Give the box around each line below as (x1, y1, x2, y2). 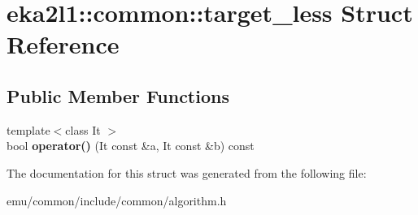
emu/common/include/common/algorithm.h (7, 191, 227, 209)
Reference (7, 28, 120, 61)
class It (65, 121, 101, 138)
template (7, 121, 50, 138)
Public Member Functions (7, 83, 229, 108)
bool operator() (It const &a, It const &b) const (7, 137, 255, 154)
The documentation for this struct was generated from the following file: (7, 164, 367, 181)
